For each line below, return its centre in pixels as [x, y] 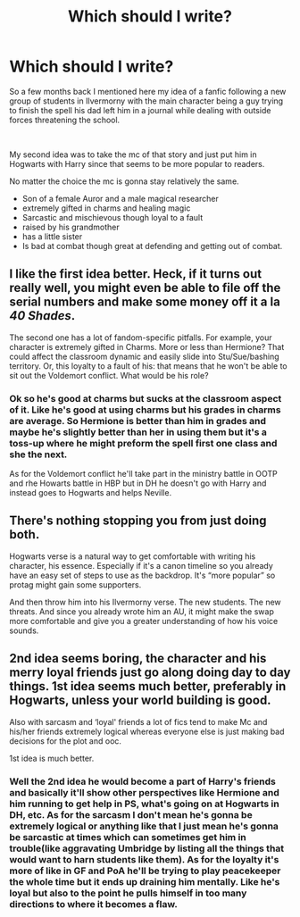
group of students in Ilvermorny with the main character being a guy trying [146, 101]
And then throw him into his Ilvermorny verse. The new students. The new [145, 602]
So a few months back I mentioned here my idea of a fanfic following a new [148, 91]
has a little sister [52, 236]
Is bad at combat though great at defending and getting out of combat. [152, 246]
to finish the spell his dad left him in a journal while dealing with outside [140, 110]
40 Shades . [42, 316]
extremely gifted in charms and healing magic [106, 208]
